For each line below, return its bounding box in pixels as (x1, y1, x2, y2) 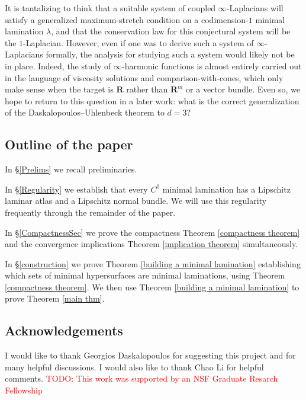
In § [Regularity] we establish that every (5, 183, 148, 195)
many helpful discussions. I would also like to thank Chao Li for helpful (5, 360, 264, 373)
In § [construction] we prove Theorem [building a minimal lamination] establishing (5, 257, 301, 270)
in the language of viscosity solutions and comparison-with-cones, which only (5, 71, 284, 84)
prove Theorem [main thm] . (5, 292, 105, 305)
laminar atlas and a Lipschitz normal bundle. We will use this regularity (5, 194, 267, 207)
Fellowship (5, 384, 43, 396)
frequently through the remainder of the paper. (5, 206, 176, 218)
